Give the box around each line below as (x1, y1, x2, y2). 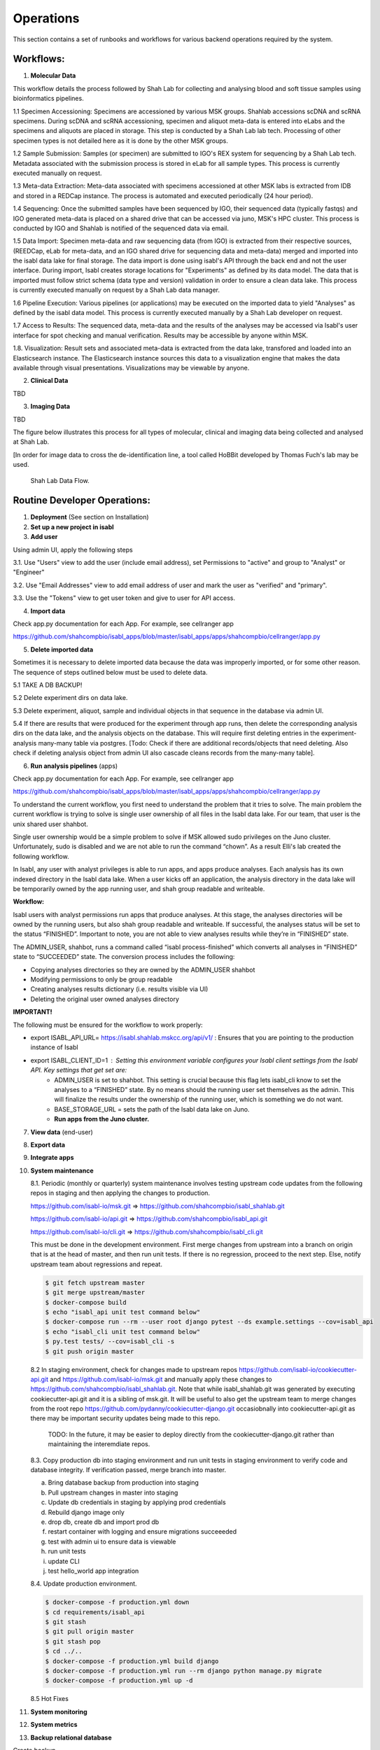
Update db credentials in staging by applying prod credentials (48, 1498, 227, 1506)
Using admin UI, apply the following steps (13, 545, 133, 554)
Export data (30, 1140, 66, 1149)
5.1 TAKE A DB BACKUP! (13, 680, 83, 689)
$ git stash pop (45, 1637, 101, 1645)
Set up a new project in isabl (30, 522, 115, 531)
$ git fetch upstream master (45, 1278, 146, 1287)
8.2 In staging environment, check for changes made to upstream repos (30, 1365, 238, 1373)
